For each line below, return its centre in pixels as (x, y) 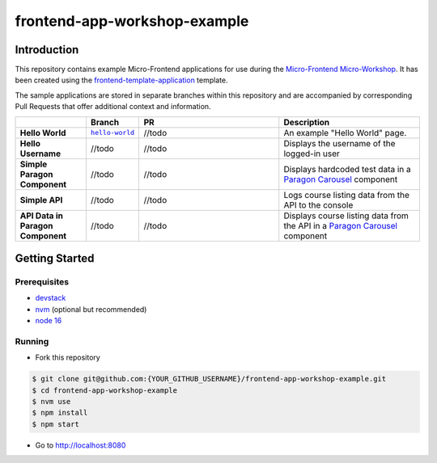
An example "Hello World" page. (345, 133)
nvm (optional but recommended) (91, 309)
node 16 (49, 321)
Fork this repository (68, 358)
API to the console (318, 204)
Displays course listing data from (346, 216)
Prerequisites (42, 282)
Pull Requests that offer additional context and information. (113, 107)
